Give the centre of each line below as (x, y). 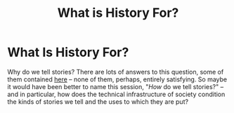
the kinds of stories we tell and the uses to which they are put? (98, 101)
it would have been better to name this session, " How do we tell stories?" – (115, 86)
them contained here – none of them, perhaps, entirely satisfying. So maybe (117, 79)
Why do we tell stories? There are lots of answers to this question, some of (116, 72)
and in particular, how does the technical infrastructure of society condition (116, 94)
